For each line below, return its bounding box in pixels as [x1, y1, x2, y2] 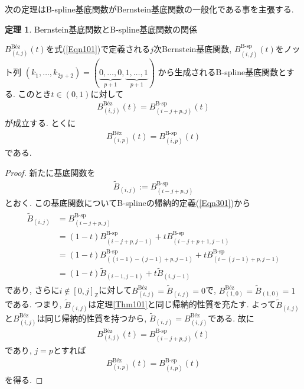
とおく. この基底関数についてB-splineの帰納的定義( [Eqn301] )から [5, 197, 251, 209]
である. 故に [208, 311, 254, 324]
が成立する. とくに [5, 117, 76, 129]
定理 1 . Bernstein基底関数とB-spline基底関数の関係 [5, 22, 197, 35]
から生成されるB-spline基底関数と [158, 66, 286, 78]
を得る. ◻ [5, 373, 43, 385]
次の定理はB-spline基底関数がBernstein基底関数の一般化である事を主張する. [5, 3, 294, 15]
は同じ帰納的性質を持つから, [37, 311, 147, 324]
